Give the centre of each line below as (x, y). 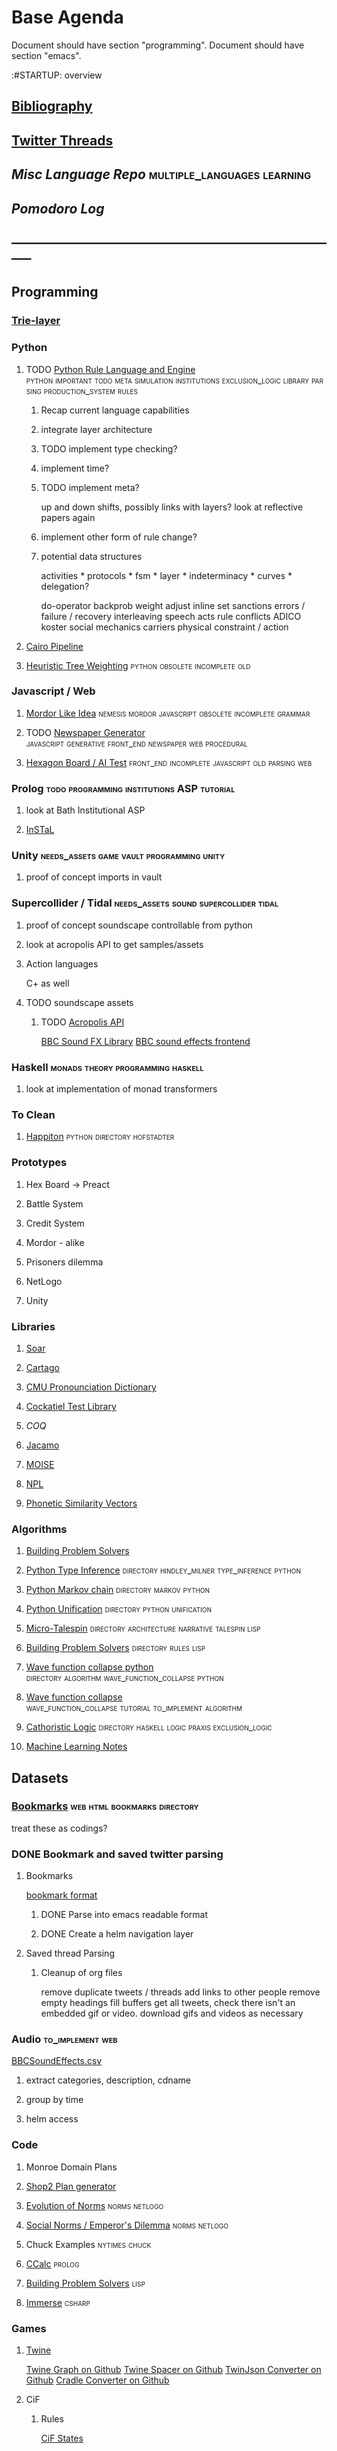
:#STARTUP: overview (57, 75)
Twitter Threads (62, 140)
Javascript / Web (53, 691)
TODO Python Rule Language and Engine (110, 369)
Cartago (42, 1367)
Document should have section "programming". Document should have (158, 45)
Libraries (33, 1326)
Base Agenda (67, 17)
